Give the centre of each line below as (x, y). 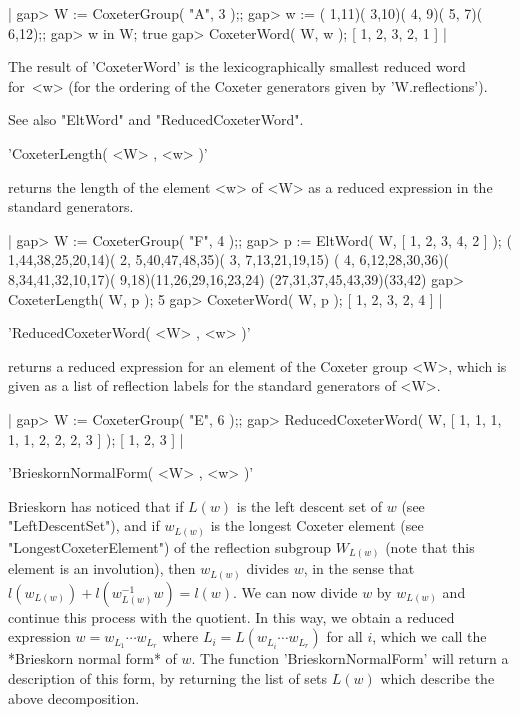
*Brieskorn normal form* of (92, 658)
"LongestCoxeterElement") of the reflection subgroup (170, 546)
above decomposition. (74, 697)
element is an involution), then (102, 568)
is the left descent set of (309, 505)
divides (267, 568)
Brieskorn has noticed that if (96, 505)
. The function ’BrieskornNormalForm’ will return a (350, 658)
